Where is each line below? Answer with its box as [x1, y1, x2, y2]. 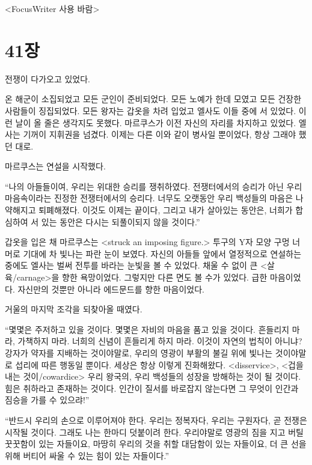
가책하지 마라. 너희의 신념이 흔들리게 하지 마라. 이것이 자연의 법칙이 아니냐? [17, 335, 302, 347]
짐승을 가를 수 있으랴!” [5, 394, 90, 406]
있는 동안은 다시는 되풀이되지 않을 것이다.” [41, 215, 200, 228]
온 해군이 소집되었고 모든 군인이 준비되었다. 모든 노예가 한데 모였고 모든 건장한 [5, 93, 302, 105]
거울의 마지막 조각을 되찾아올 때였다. [5, 303, 142, 315]
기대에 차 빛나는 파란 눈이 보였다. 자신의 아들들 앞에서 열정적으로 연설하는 [23, 247, 302, 260]
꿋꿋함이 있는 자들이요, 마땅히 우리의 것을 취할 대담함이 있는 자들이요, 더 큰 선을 [5, 437, 307, 450]
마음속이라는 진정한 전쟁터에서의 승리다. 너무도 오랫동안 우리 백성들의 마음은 [5, 192, 293, 204]
